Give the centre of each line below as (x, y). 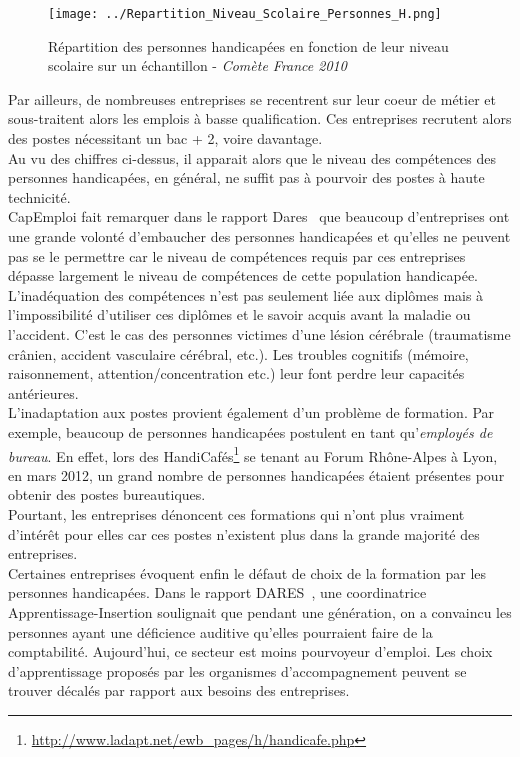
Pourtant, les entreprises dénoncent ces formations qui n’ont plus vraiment (236, 513)
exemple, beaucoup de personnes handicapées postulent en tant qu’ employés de (250, 431)
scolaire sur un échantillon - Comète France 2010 (197, 65)
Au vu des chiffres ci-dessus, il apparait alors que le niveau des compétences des (252, 157)
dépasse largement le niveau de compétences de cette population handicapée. (243, 275)
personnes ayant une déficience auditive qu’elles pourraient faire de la (220, 631)
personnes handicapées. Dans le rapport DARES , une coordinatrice (217, 592)
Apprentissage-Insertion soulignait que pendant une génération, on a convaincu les (260, 611)
